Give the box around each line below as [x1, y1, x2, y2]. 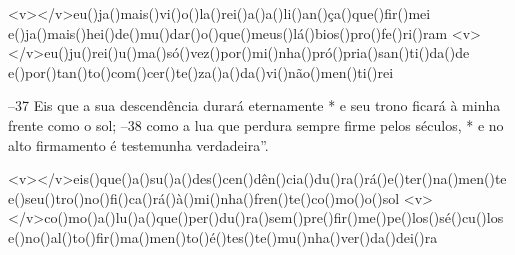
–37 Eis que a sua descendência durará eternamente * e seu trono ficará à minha [8, 95, 501, 116]
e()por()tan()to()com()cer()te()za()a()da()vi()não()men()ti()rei [8, 61, 394, 82]
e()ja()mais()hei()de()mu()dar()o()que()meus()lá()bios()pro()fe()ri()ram [8, 22, 448, 43]
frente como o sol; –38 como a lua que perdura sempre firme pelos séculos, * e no [8, 114, 504, 135]
